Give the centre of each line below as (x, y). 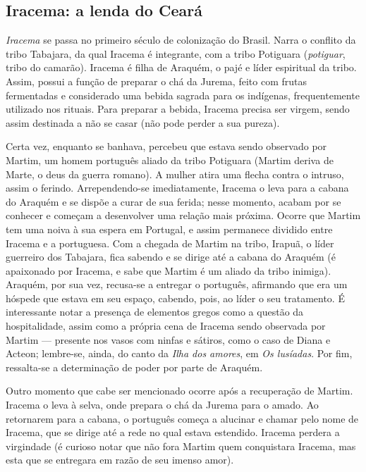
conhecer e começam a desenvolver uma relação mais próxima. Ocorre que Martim (183, 215)
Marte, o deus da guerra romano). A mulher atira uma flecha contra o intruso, (175, 174)
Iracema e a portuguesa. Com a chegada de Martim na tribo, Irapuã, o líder (170, 243)
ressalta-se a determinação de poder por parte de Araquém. (134, 367)
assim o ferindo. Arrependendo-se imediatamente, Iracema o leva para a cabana (177, 188)
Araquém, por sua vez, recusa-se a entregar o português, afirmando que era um (177, 284)
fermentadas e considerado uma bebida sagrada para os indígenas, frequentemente (183, 95)
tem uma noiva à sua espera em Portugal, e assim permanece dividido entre (169, 229)
